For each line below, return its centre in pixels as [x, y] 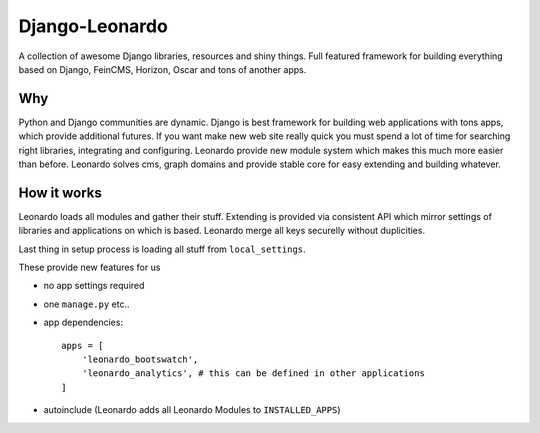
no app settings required [94, 286]
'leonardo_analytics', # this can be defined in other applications [253, 373]
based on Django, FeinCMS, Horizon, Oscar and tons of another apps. [162, 69]
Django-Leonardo [93, 26]
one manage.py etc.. [86, 304]
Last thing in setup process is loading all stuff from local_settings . [162, 249]
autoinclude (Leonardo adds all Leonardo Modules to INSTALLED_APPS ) [192, 410]
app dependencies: [83, 322]
